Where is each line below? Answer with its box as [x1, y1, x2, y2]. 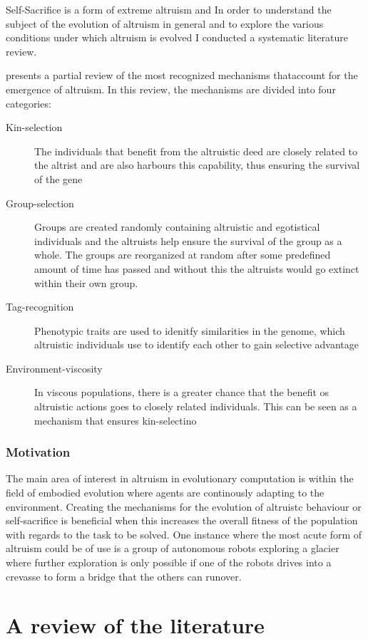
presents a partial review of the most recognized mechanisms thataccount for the [6, 68, 358, 83]
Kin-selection [6, 120, 63, 135]
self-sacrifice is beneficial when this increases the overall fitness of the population [6, 513, 358, 528]
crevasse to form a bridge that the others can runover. [6, 568, 242, 583]
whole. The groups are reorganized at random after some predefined [34, 247, 331, 262]
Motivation [6, 443, 71, 461]
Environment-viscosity [6, 360, 103, 375]
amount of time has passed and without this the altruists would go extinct [34, 261, 359, 276]
